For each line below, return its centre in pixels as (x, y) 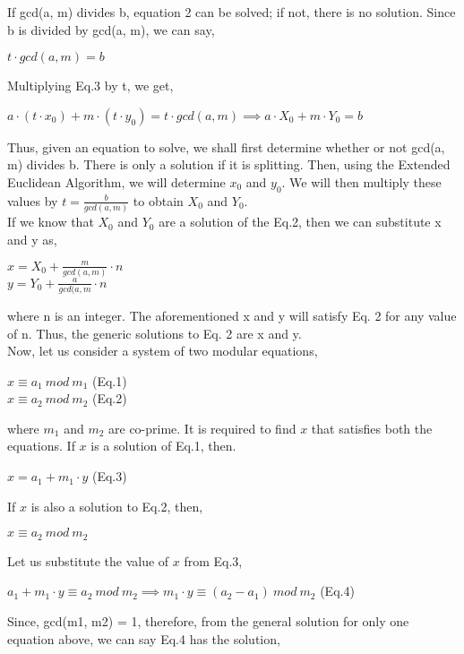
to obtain (158, 200)
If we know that (51, 222)
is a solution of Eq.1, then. (163, 446)
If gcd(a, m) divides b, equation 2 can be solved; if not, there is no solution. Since (232, 12)
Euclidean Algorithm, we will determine (116, 181)
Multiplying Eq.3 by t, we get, (90, 86)
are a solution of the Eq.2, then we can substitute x (300, 222)
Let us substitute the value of (88, 560)
